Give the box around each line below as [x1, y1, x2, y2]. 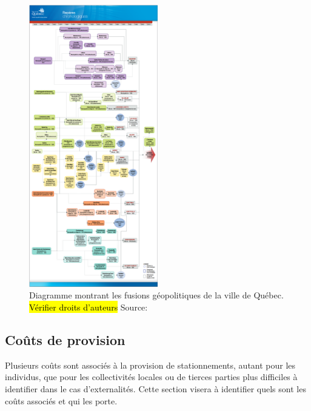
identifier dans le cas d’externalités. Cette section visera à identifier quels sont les [5, 383, 306, 395]
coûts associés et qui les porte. [5, 394, 118, 407]
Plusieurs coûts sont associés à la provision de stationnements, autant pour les [5, 358, 296, 371]
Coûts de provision [5, 330, 125, 349]
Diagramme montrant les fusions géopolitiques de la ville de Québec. [29, 289, 284, 301]
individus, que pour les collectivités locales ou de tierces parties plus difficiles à [5, 370, 298, 383]
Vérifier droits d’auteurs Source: [29, 301, 148, 314]
